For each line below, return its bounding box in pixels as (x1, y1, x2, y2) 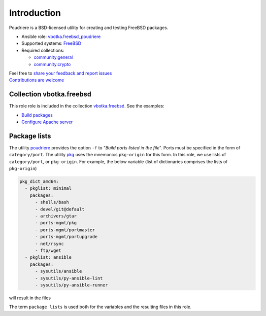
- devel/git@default (35, 206, 85, 212)
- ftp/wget (35, 247, 62, 253)
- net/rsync (35, 241, 64, 246)
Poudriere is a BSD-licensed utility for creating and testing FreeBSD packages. (9, 25, 168, 31)
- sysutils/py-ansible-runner (35, 282, 108, 288)
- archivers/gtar (35, 213, 77, 219)
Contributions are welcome (9, 77, 64, 83)
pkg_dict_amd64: (19, 179, 59, 184)
